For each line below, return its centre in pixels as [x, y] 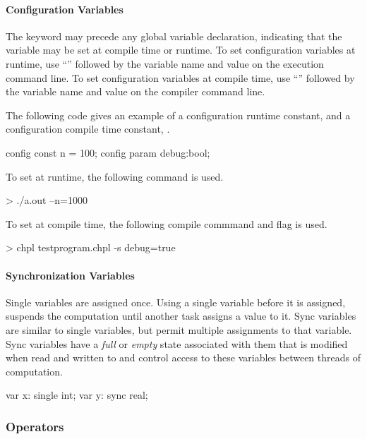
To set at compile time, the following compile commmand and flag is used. [167, 223]
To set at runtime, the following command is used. [115, 176]
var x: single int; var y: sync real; [77, 395]
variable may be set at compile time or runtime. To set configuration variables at [181, 50]
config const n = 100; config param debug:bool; [108, 152]
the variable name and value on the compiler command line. [136, 91]
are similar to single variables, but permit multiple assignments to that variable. [179, 329]
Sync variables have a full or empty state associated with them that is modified [177, 343]
